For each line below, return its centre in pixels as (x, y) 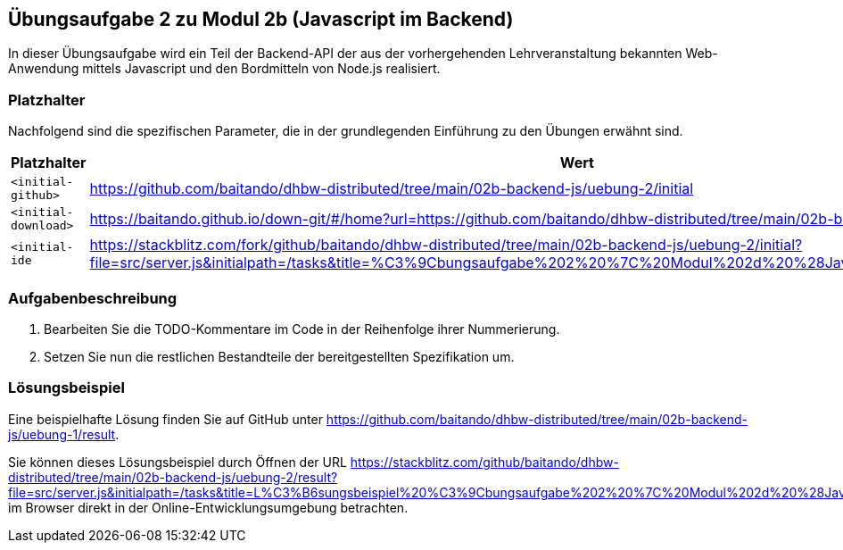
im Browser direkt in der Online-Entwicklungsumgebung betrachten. (208, 507)
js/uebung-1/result (62, 434)
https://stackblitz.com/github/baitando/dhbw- (484, 462)
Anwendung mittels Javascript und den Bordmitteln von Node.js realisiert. (224, 69)
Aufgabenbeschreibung (93, 298)
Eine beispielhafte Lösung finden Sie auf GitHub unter (165, 419)
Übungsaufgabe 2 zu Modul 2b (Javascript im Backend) (261, 19)
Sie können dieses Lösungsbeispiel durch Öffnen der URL (178, 462)
